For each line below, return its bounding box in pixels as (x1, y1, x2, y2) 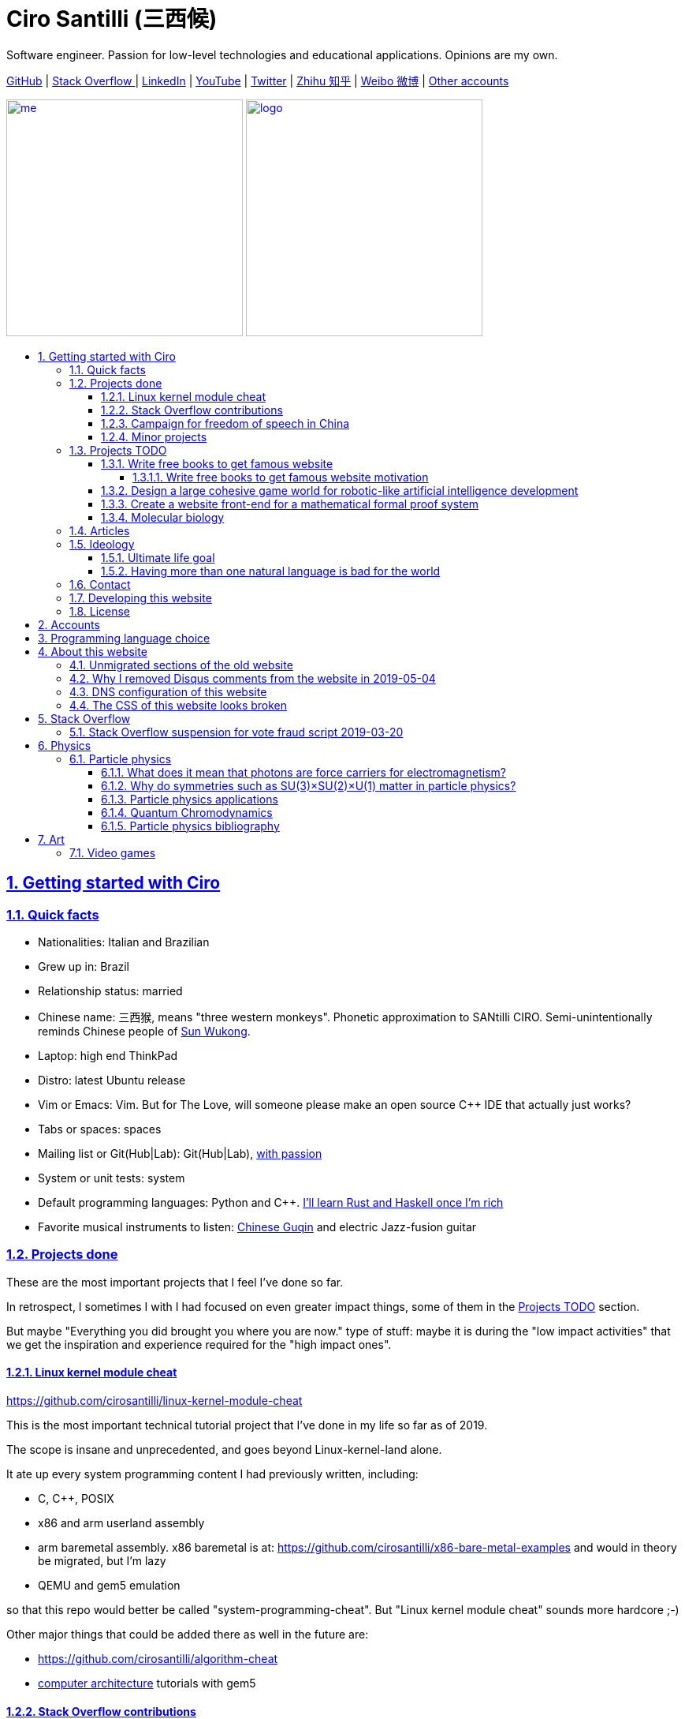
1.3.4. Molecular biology (101, 510, 225, 524)
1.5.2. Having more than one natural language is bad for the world (101, 564, 441, 578)
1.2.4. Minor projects (101, 429, 207, 444)
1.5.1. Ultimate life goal (101, 550, 215, 564)
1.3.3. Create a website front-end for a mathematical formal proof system (101, 496, 479, 511)
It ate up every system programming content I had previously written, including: (6, 1466, 419, 1481)
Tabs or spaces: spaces (38, 1122, 162, 1136)
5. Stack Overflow (38, 711, 131, 725)
